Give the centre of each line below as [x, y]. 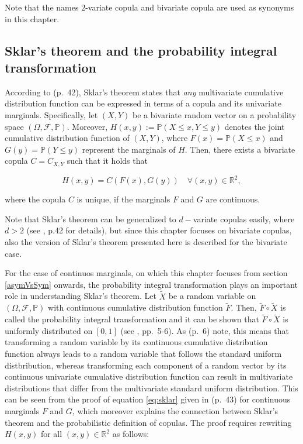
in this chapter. [32, 18]
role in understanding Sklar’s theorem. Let [81, 296]
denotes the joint [255, 126]
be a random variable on [212, 296]
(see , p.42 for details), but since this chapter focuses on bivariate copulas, [159, 230]
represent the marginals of [129, 149]
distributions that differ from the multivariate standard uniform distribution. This [151, 388]
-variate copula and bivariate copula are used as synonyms [190, 7]
